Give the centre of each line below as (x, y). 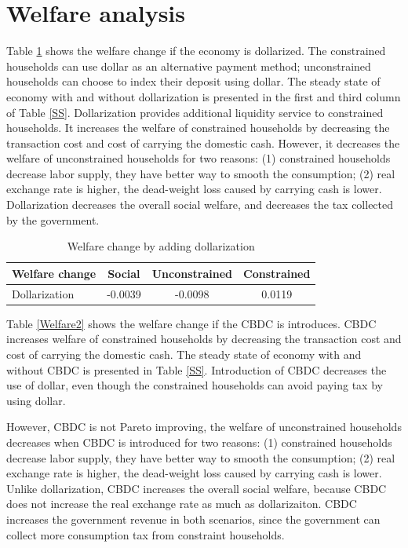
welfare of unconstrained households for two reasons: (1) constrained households (199, 158)
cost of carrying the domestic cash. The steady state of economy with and (184, 354)
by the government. (53, 219)
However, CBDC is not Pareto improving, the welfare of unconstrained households (204, 427)
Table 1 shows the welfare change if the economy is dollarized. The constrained (196, 51)
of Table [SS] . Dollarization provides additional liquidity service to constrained (195, 112)
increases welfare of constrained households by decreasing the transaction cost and (204, 339)
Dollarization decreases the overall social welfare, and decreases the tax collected (200, 205)
